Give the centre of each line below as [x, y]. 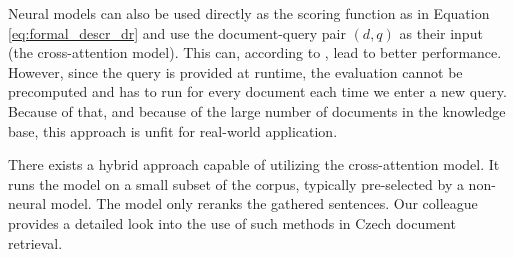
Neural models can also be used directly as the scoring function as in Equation [249, 13]
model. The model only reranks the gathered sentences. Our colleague [264, 203]
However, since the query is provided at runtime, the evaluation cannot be [235, 71]
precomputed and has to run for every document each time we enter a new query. [257, 91]
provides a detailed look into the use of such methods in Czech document [232, 222]
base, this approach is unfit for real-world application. [173, 130]
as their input [441, 32]
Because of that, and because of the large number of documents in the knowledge [257, 110]
